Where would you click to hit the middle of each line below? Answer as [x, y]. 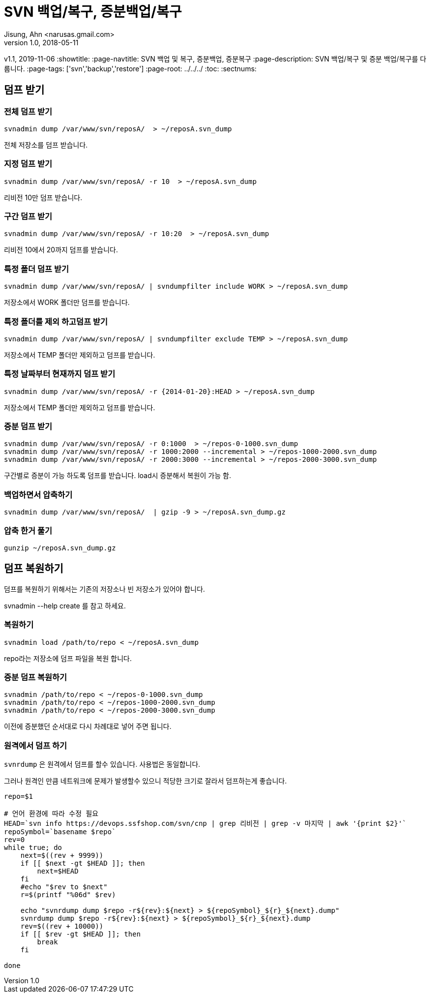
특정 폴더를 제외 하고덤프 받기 [56, 321]
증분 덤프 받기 [28, 427]
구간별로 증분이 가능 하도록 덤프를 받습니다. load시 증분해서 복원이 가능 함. [118, 476]
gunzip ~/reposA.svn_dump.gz [60, 548]
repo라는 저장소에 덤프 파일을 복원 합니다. [68, 658]
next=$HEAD [58, 871]
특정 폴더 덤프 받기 [37, 269]
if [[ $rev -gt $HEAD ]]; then [81, 934]
